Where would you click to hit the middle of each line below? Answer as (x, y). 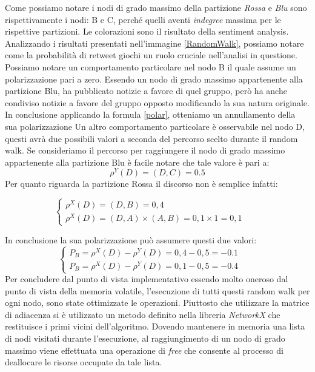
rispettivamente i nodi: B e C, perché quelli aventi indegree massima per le (143, 19)
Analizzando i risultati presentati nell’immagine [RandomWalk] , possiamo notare (154, 43)
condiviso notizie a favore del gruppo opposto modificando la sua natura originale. (157, 102)
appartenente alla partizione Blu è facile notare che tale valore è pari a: (137, 162)
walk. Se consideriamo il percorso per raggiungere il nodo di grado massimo (145, 150)
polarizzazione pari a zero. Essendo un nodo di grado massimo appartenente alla (154, 79)
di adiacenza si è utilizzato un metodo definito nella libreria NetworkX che (143, 314)
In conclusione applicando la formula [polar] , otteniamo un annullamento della (150, 114)
